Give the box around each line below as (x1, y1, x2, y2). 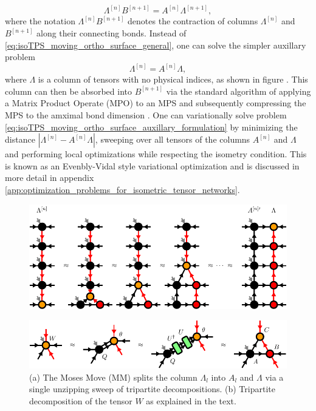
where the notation (5, 15, 75, 27)
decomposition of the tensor (29, 395, 132, 407)
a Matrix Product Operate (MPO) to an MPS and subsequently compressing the (5, 97, 306, 109)
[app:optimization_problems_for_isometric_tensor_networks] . (5, 183, 240, 195)
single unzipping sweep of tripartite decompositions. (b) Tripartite (29, 382, 275, 395)
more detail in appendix (5, 171, 94, 184)
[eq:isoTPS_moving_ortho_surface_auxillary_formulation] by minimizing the (5, 120, 298, 133)
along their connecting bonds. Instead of (36, 27, 187, 39)
